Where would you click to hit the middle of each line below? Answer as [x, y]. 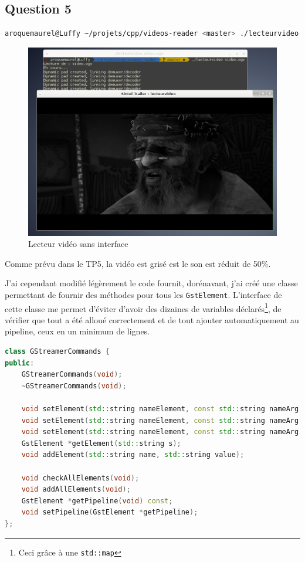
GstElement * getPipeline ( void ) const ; [97, 501]
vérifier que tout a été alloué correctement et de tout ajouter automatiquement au [152, 319]
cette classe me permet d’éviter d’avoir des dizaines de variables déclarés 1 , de [143, 307]
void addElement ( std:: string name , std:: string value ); [133, 455]
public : [20, 363]
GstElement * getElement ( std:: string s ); [101, 443]
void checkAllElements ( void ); [80, 478]
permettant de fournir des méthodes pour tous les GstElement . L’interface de [143, 294]
